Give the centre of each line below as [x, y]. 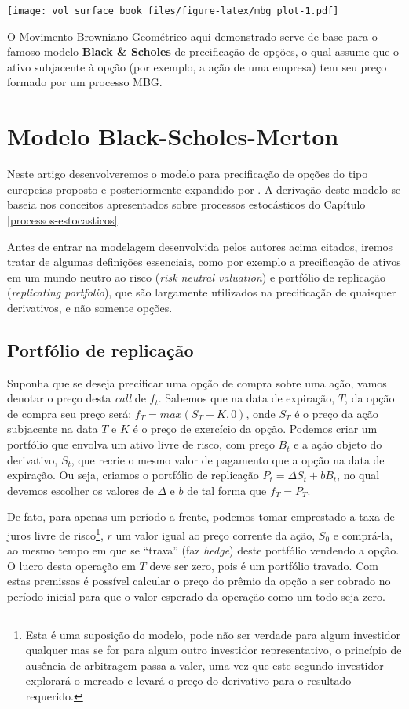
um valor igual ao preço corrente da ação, [215, 534]
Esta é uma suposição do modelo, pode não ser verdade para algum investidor [213, 634]
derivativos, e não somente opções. [90, 307]
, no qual [358, 475]
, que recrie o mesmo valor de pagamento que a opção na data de [228, 459]
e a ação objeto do [338, 444]
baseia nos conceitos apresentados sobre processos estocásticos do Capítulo [186, 204]
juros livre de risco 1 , [55, 534]
